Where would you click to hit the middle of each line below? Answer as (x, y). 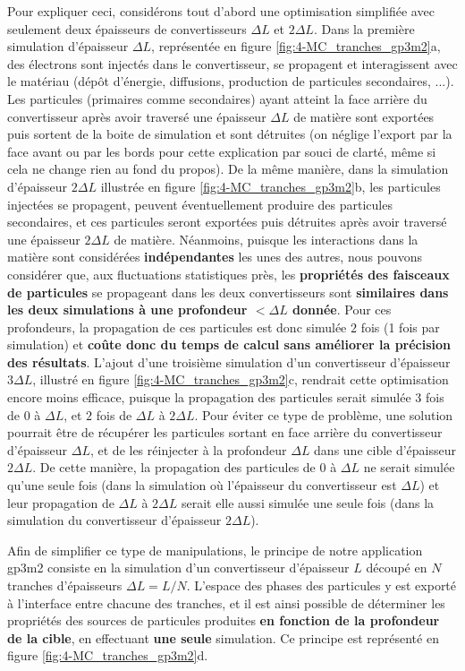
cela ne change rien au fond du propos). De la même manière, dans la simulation (228, 169)
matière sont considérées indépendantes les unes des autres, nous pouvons (215, 257)
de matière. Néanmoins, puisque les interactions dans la (266, 239)
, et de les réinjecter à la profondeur (188, 449)
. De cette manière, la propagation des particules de (174, 467)
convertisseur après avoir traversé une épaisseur (137, 116)
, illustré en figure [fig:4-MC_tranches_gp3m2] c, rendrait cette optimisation (241, 379)
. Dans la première (364, 28)
